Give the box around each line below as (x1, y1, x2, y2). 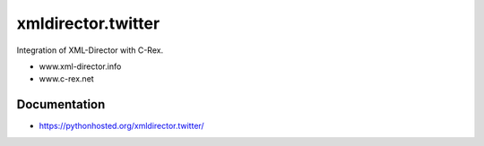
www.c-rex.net (39, 73, 94, 84)
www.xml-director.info (39, 61, 122, 72)
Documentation (16, 97, 106, 112)
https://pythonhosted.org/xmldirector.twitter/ (39, 121, 205, 132)
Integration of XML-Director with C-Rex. (16, 45, 164, 56)
